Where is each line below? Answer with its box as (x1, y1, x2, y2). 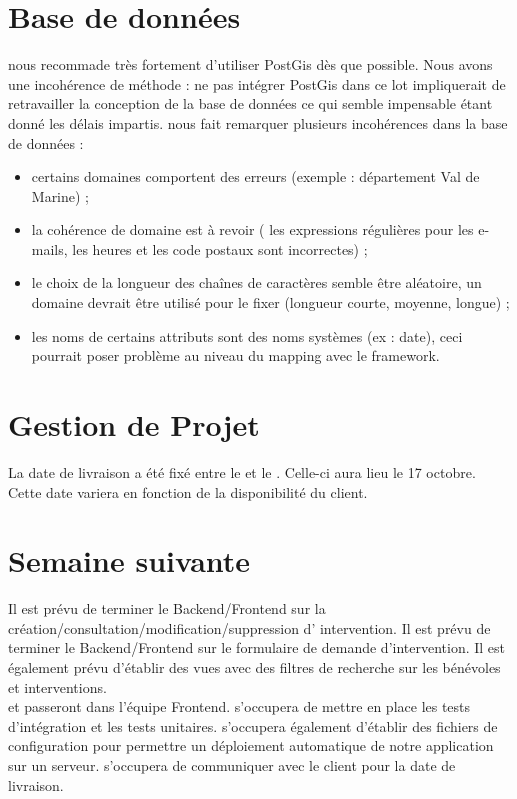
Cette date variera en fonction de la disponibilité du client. (8, 481, 368, 502)
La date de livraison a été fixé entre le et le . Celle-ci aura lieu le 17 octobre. (8, 461, 476, 482)
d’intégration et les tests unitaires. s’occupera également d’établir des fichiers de (8, 715, 498, 736)
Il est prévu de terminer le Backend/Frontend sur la (8, 598, 326, 619)
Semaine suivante (8, 540, 251, 581)
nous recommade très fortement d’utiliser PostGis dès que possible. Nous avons (8, 54, 493, 75)
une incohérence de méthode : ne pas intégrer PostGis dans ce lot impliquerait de (8, 73, 506, 94)
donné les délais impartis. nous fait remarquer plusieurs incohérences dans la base (8, 112, 508, 133)
